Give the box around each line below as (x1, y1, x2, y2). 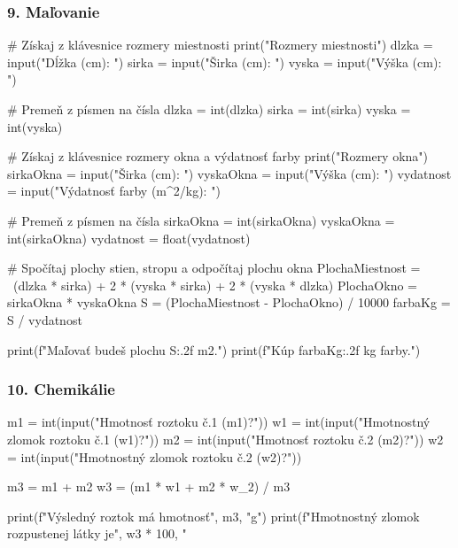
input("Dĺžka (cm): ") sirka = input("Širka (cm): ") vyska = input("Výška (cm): (7, 52, 442, 71)
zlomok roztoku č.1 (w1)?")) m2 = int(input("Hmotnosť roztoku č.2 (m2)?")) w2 (7, 429, 444, 448)
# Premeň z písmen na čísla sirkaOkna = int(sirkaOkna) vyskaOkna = (7, 211, 395, 229)
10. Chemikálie (7, 378, 115, 400)
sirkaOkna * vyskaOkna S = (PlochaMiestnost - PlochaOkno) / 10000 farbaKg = (7, 293, 451, 312)
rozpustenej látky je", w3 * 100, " (7, 524, 187, 543)
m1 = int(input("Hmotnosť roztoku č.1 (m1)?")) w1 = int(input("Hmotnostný (7, 413, 431, 431)
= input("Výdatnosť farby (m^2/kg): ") (7, 181, 221, 200)
